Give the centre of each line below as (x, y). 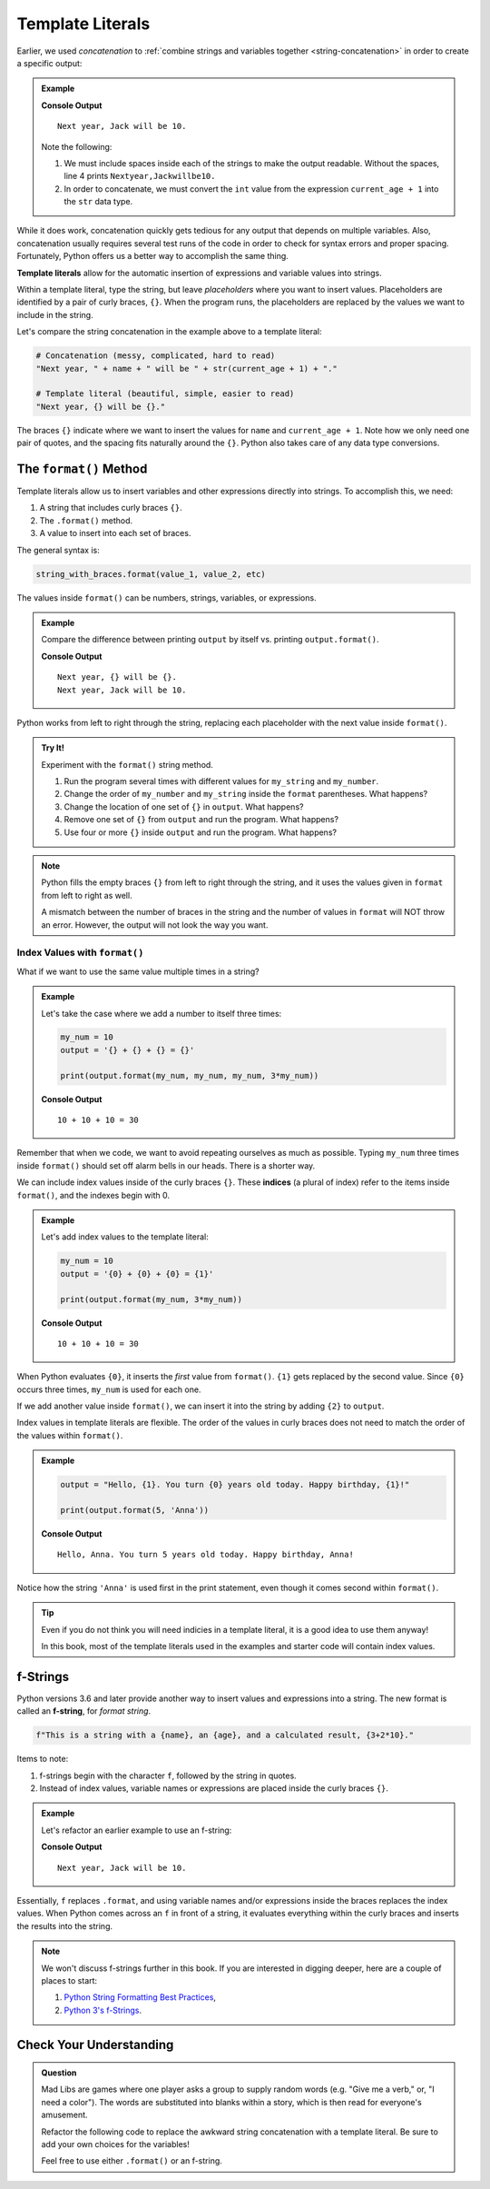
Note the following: (77, 146)
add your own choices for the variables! (115, 2144)
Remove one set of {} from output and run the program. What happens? (201, 820)
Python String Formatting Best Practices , (140, 1997)
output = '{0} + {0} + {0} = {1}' (137, 1274)
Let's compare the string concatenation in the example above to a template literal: (169, 332)
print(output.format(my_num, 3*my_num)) (151, 1299)
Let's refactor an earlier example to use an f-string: (137, 1830)
